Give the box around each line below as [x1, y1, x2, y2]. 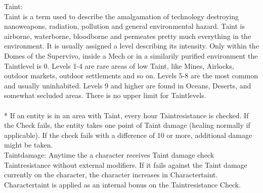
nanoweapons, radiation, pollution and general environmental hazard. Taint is [4, 21, 245, 31]
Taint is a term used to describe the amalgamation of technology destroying [4, 11, 239, 21]
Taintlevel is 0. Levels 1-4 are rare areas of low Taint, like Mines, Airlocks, [4, 60, 234, 71]
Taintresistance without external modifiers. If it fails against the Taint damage [4, 159, 247, 170]
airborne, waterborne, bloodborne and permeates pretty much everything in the [4, 30, 251, 41]
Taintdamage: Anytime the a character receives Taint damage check [4, 149, 214, 160]
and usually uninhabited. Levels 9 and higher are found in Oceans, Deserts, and [4, 80, 251, 90]
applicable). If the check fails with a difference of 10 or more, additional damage [4, 129, 252, 140]
